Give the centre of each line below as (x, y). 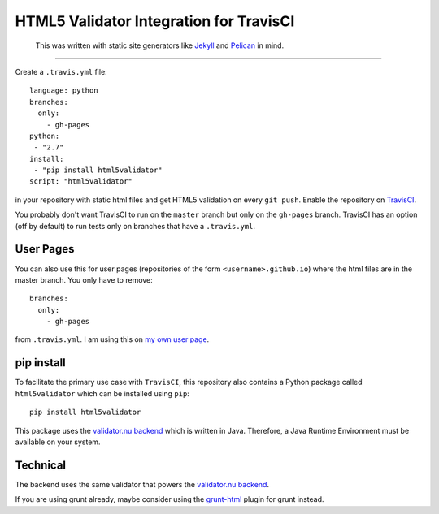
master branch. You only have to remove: (84, 279)
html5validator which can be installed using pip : (102, 393)
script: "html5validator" (81, 181)
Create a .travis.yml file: (61, 71)
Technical (41, 465)
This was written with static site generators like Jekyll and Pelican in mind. (160, 45)
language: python (64, 91)
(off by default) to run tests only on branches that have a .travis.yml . (135, 226)
